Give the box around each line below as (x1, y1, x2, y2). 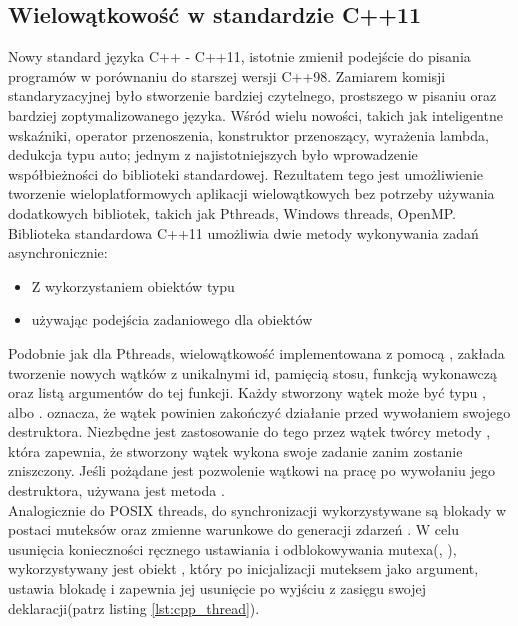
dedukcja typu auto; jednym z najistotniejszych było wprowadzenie (8, 144, 418, 165)
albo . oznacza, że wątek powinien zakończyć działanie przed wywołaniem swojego (8, 401, 511, 422)
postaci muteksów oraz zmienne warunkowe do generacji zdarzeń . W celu (8, 519, 459, 540)
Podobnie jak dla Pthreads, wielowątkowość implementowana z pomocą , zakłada (8, 342, 505, 363)
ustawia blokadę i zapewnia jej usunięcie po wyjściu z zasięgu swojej (8, 578, 427, 599)
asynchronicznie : (8, 242, 108, 263)
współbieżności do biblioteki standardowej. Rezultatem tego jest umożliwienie (8, 163, 484, 184)
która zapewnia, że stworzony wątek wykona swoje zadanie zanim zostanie (8, 440, 463, 461)
